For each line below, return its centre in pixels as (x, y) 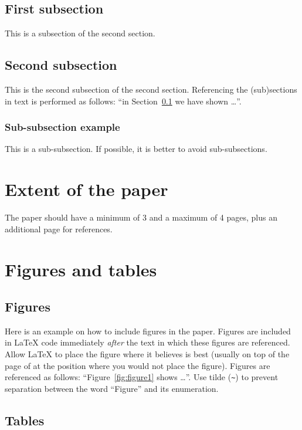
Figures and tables (81, 269)
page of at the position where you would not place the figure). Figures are (138, 365)
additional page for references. (59, 228)
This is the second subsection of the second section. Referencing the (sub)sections (151, 89)
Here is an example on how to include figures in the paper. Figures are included (148, 331)
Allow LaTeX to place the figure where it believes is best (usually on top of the (147, 354)
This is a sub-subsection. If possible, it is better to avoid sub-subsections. (136, 149)
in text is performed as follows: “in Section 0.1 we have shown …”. (123, 101)
